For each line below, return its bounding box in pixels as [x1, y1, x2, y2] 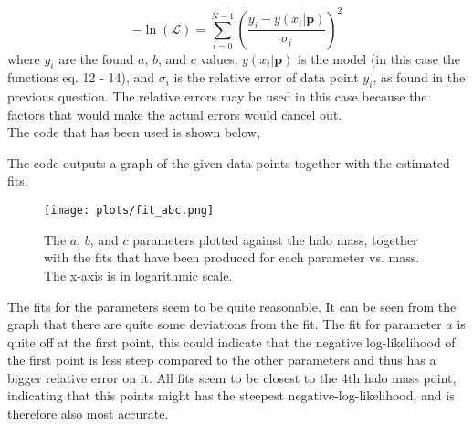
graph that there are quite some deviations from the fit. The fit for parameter [7, 314, 442, 334]
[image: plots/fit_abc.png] [44, 204, 215, 218]
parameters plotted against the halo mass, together [132, 229, 418, 249]
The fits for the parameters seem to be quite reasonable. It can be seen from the [7, 296, 457, 315]
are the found [58, 48, 134, 68]
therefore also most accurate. [7, 404, 169, 423]
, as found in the [373, 68, 466, 87]
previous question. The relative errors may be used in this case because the [7, 87, 427, 106]
